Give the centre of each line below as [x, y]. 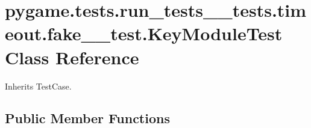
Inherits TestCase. [38, 86]
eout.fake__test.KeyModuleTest [144, 33]
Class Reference [72, 57]
